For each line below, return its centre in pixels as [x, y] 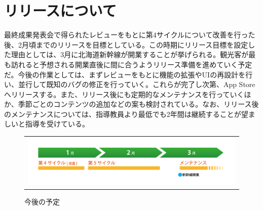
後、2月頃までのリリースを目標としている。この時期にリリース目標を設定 [126, 44]
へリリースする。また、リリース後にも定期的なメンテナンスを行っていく [124, 94]
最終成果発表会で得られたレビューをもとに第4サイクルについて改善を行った [130, 35]
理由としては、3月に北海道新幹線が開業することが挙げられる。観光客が [130, 54]
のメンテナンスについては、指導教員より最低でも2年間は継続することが [123, 114]
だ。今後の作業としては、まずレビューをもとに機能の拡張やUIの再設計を [125, 74]
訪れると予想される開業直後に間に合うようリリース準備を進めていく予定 [131, 64]
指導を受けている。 [57, 124]
